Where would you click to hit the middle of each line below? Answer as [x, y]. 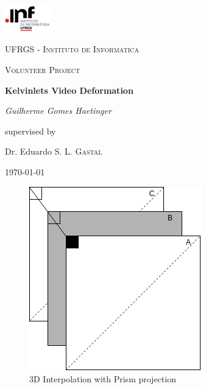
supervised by [30, 131]
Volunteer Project [43, 70]
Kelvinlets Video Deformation [69, 90]
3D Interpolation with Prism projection [103, 379]
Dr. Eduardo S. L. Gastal [54, 151]
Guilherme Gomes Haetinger [58, 110]
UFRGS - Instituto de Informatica [72, 49]
